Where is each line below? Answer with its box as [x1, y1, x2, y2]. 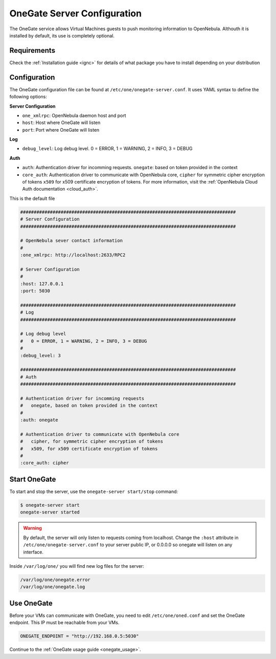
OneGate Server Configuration [9, 8, 142, 19]
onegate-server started [20, 509, 80, 515]
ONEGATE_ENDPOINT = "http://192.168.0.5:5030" [20, 633, 139, 639]
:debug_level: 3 [20, 353, 61, 358]
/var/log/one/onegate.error [20, 576, 90, 583]
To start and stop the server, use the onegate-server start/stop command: [9, 488, 178, 495]
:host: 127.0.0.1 [20, 281, 64, 286]
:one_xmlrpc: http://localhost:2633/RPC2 [20, 252, 126, 258]
